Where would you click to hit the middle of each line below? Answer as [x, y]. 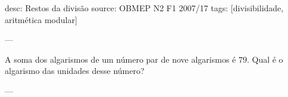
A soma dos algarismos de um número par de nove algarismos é [120, 59]
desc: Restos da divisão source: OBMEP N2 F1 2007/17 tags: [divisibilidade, [144, 8]
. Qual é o [265, 59]
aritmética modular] [41, 19]
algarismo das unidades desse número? [75, 71]
